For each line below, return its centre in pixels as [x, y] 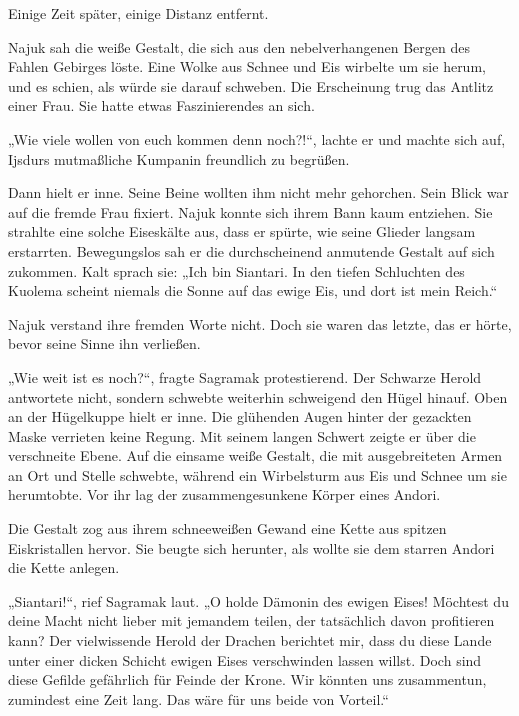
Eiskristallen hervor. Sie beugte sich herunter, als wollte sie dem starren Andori [251, 547]
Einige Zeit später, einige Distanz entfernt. [138, 13]
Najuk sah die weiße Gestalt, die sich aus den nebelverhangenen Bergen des [239, 46]
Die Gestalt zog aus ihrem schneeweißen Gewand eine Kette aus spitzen [227, 528]
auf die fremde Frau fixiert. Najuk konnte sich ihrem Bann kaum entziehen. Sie [250, 211]
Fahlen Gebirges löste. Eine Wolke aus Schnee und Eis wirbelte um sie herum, [247, 66]
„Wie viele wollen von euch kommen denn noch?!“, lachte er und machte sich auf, [257, 138]
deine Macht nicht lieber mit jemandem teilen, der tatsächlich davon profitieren [251, 620]
